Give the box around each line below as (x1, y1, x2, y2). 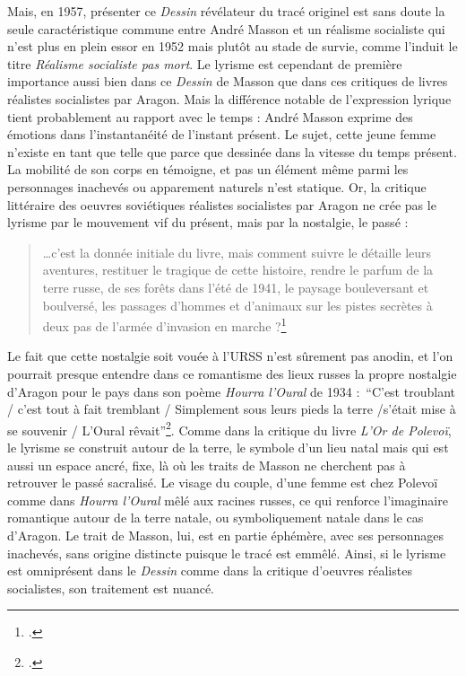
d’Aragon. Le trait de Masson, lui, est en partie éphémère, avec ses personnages (7, 525, 444, 544)
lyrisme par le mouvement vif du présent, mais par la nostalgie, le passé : (7, 213, 409, 232)
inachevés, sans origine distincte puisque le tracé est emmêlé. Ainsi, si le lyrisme (7, 543, 446, 562)
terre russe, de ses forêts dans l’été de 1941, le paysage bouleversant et (42, 277, 429, 296)
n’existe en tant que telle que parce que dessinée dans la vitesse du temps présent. (7, 142, 457, 161)
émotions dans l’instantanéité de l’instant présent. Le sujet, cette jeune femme (7, 125, 436, 144)
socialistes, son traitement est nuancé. (7, 578, 214, 597)
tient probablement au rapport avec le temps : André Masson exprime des (7, 107, 413, 126)
